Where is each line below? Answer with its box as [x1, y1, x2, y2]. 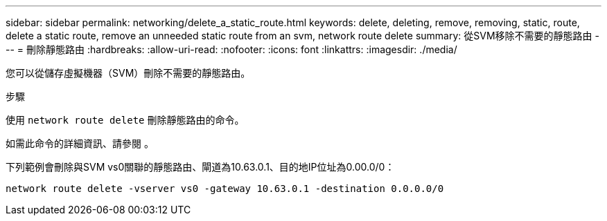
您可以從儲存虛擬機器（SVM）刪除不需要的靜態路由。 [6, 67, 251, 79]
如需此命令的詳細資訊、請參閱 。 [6, 137, 154, 149]
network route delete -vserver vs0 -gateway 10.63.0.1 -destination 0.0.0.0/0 [6, 183, 444, 194]
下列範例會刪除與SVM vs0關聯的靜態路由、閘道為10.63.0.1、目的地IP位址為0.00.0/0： [6, 161, 395, 173]
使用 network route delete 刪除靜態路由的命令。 [6, 114, 245, 126]
